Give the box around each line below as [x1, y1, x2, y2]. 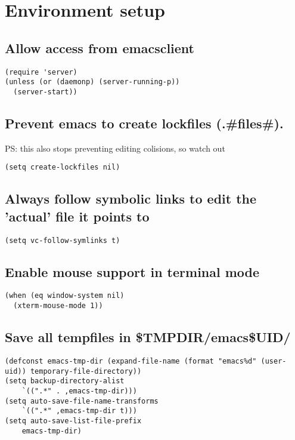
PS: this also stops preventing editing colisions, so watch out [5, 141, 225, 154]
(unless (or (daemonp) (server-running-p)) [5, 78, 180, 87]
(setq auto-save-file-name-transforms [5, 396, 159, 405]
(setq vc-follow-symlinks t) [5, 236, 120, 245]
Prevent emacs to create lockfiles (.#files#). [5, 113, 284, 132]
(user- [260, 356, 287, 365]
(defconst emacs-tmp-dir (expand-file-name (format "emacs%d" [5, 356, 257, 365]
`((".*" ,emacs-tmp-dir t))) [21, 407, 137, 416]
